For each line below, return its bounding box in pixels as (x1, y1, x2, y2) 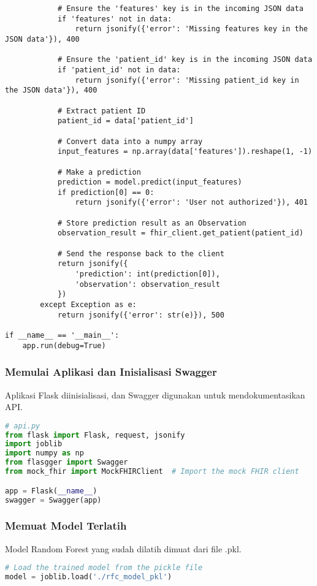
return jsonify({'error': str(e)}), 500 (57, 310, 224, 319)
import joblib (5, 439, 63, 449)
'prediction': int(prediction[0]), (75, 270, 220, 279)
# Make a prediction (57, 167, 141, 177)
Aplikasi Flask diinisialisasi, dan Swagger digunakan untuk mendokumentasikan (5, 388, 305, 401)
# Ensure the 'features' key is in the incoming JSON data (57, 4, 304, 13)
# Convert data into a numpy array (57, 137, 203, 146)
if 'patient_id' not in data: (57, 65, 181, 74)
